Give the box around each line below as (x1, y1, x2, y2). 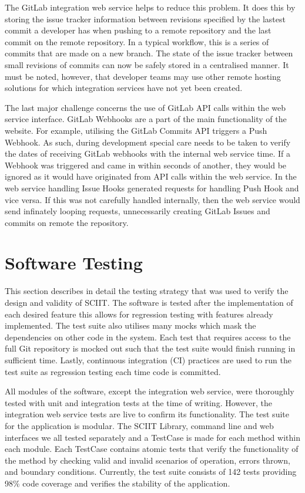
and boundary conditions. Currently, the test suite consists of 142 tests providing (5, 465, 297, 478)
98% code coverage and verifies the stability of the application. (5, 477, 230, 489)
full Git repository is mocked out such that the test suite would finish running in (5, 342, 296, 354)
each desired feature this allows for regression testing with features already (5, 308, 273, 320)
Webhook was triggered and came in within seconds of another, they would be (5, 158, 287, 171)
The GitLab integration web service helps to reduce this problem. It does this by (5, 1, 296, 13)
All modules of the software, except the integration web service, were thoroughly (5, 385, 294, 397)
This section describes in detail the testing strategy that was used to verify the (5, 285, 289, 297)
